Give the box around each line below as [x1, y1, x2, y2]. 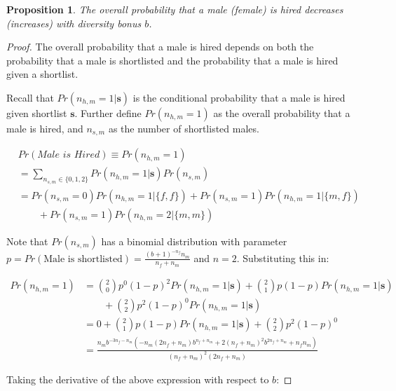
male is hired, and [6, 121, 83, 135]
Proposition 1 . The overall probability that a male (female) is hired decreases [6, 2, 343, 16]
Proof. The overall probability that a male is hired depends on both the [6, 39, 314, 54]
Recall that [6, 90, 54, 104]
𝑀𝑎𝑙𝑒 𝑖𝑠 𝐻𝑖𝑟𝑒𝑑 [37, 150, 100, 160]
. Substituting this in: [236, 250, 329, 265]
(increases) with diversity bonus [6, 15, 142, 30]
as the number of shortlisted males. [108, 121, 259, 135]
